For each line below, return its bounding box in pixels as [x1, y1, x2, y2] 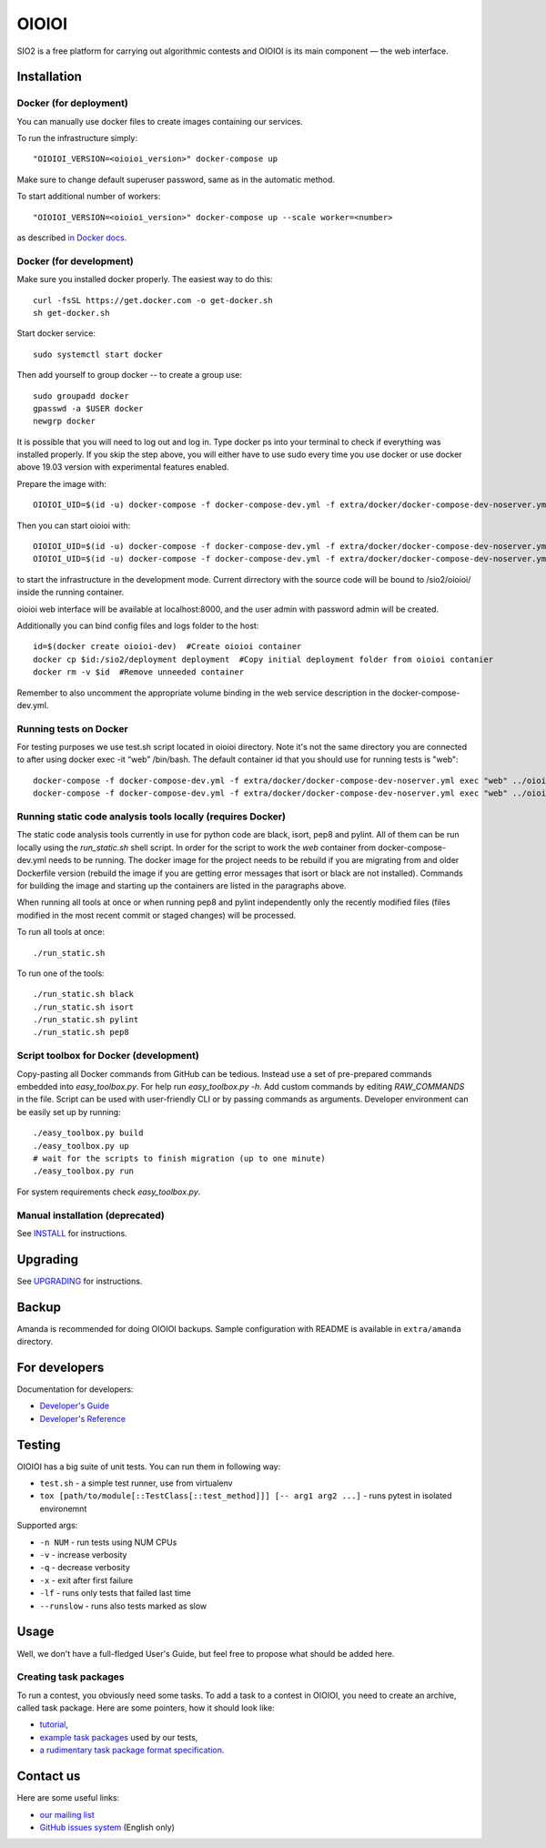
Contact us [16, 1769, 81, 1784]
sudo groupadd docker [33, 391, 129, 401]
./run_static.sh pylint [33, 1015, 139, 1025]
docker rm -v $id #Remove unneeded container [33, 667, 245, 677]
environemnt [39, 1503, 87, 1514]
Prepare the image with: [16, 478, 106, 489]
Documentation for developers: [16, 1384, 134, 1395]
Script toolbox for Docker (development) [16, 1050, 199, 1062]
